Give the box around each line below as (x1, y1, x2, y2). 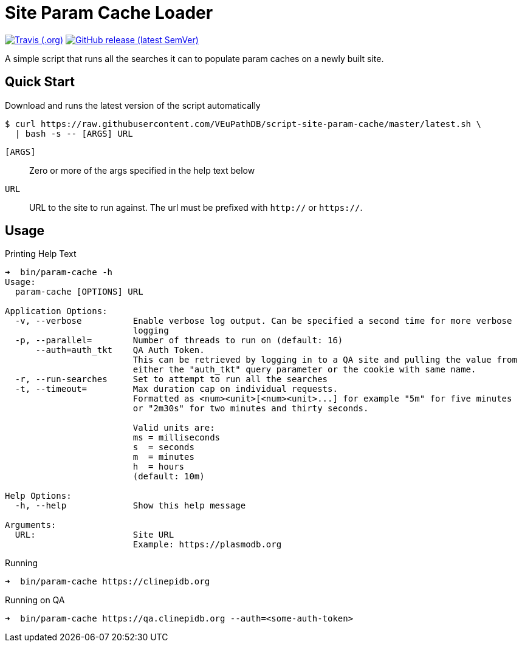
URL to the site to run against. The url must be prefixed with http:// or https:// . (29, 202, 363, 213)
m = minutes (132, 452, 194, 462)
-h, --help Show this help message (15, 501, 246, 511)
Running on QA (5, 595, 65, 606)
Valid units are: (132, 423, 215, 433)
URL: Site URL (15, 530, 174, 540)
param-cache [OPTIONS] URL (15, 287, 143, 297)
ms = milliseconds (132, 433, 221, 443)
